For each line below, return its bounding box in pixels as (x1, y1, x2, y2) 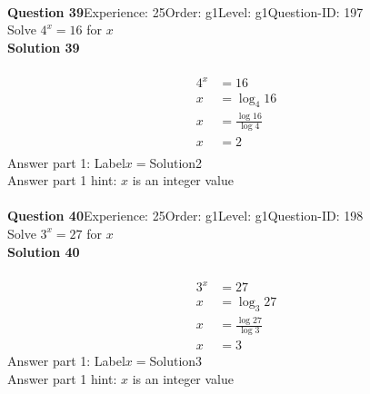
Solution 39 (7, 37, 80, 56)
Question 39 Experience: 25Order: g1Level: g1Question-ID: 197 (7, 2, 364, 21)
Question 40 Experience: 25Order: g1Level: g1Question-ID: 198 (7, 206, 364, 225)
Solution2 (149, 153, 203, 172)
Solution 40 (7, 241, 80, 261)
